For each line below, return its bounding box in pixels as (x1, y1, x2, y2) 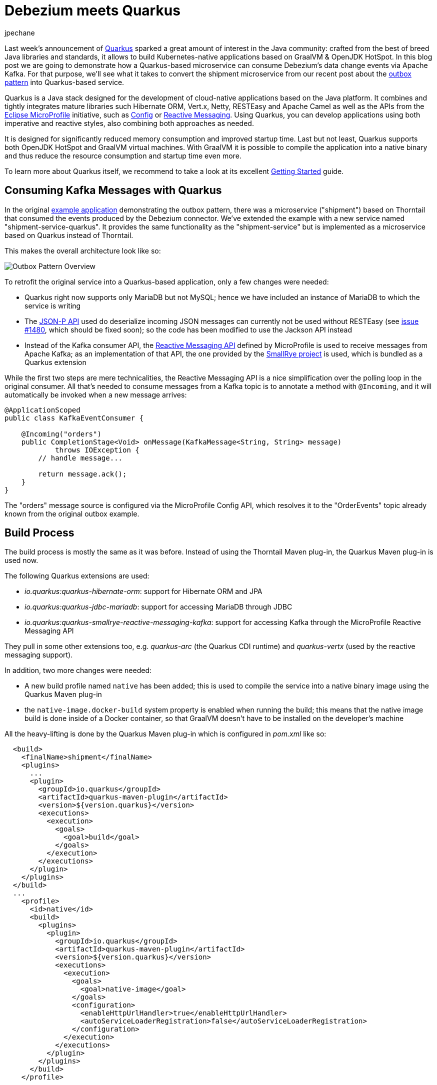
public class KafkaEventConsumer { (4, 413, 144, 422)
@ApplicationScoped (4, 405, 80, 414)
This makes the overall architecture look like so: (4, 246, 161, 255)
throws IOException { (55, 445, 139, 454)
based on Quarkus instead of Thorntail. (4, 230, 133, 239)
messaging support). (4, 650, 73, 659)
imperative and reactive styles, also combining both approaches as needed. (4, 118, 254, 127)
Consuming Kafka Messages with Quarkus (4, 184, 222, 197)
